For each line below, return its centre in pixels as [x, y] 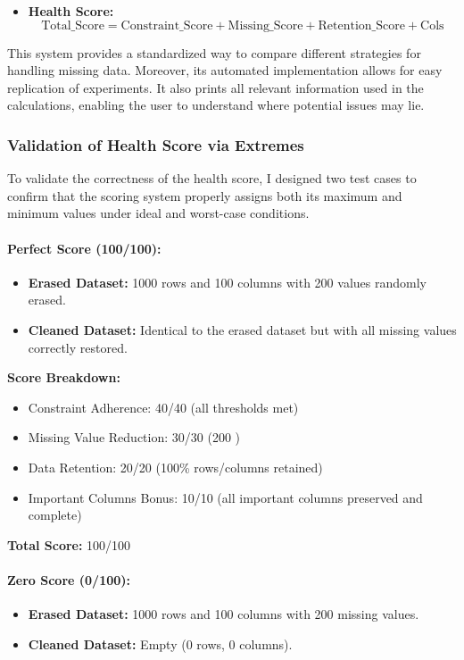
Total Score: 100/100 [69, 544]
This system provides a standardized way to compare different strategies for [214, 52]
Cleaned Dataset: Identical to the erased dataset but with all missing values [242, 329]
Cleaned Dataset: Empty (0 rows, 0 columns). [160, 643]
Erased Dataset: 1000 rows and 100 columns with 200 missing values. [224, 614]
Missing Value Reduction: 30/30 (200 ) [134, 437]
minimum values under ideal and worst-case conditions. [158, 213]
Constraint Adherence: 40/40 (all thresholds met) [163, 407]
